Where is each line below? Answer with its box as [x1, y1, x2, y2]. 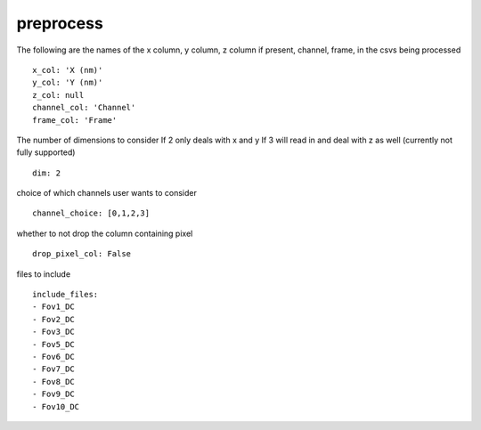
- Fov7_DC [32, 364, 75, 374]
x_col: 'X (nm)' [32, 65, 103, 75]
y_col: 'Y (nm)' [32, 77, 103, 88]
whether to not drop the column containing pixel [16, 228, 193, 239]
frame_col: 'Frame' [32, 115, 118, 125]
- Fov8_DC [32, 377, 75, 386]
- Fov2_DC [32, 314, 75, 324]
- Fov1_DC [32, 302, 75, 312]
